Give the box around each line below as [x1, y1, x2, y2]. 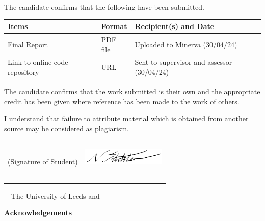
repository [8, 66, 39, 77]
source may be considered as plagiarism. [4, 123, 129, 133]
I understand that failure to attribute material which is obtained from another [4, 113, 249, 124]
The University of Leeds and [11, 190, 100, 201]
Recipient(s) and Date [135, 21, 215, 32]
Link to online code [8, 57, 68, 67]
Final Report [8, 39, 48, 49]
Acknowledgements [4, 207, 72, 218]
